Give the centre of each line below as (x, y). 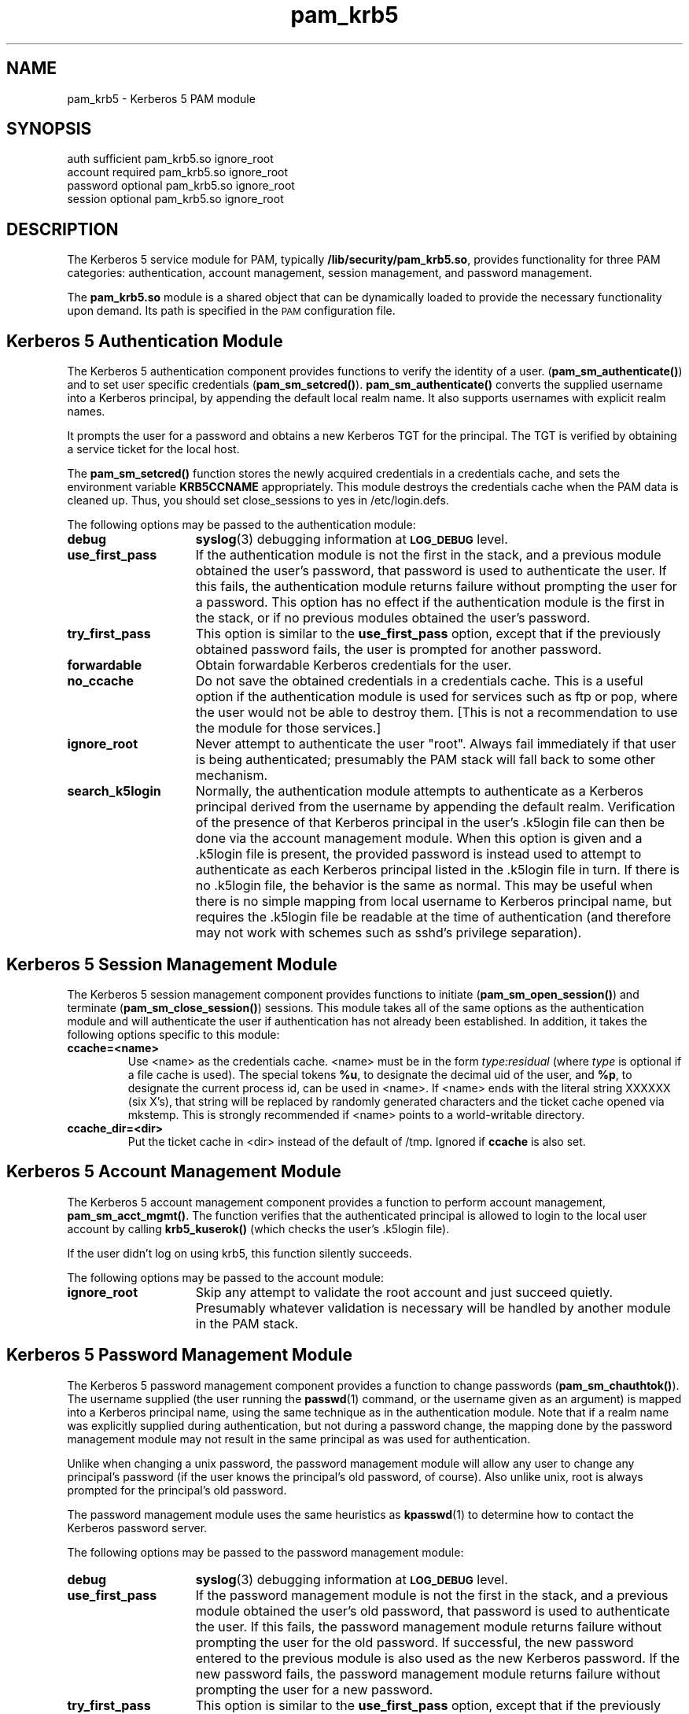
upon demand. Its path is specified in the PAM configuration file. (231, 311)
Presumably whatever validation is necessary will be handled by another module (433, 1308)
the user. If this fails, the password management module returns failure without (429, 1626)
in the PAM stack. (247, 1323)
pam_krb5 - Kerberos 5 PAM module (161, 98)
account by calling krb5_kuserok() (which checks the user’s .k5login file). (258, 1228)
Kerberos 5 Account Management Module (174, 1172)
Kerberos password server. (137, 1527)
